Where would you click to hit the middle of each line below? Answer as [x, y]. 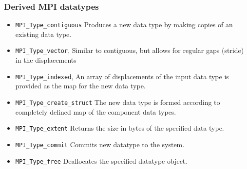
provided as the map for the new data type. [80, 86]
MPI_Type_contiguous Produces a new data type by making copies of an [124, 25]
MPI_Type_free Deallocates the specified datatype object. [101, 161]
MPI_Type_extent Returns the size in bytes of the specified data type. [120, 128]
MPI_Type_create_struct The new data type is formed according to [118, 102]
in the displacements [46, 60]
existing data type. [43, 34]
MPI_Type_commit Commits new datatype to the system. [100, 144]
